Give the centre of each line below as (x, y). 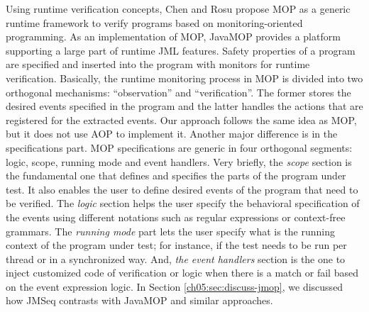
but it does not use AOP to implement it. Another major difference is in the (172, 134)
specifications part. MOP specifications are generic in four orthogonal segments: (179, 147)
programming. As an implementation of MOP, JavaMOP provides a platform (173, 37)
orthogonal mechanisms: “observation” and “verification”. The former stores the (178, 92)
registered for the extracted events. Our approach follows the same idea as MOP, (181, 119)
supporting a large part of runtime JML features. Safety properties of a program (181, 50)
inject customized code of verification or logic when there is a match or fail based (182, 273)
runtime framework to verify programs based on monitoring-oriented (154, 22)
